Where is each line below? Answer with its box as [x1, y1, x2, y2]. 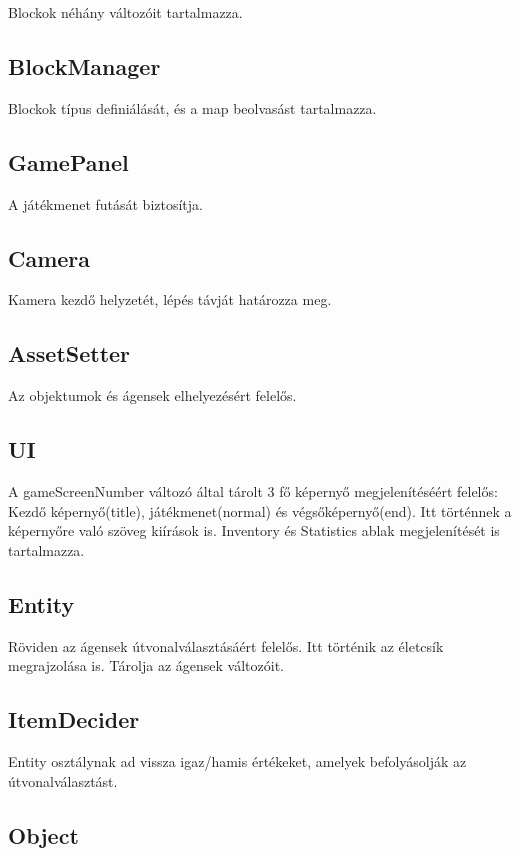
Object [8, 819, 79, 850]
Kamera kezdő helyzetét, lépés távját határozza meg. [8, 289, 332, 310]
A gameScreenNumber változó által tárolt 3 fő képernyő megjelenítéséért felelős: [8, 480, 498, 501]
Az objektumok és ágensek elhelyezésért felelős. [8, 385, 297, 406]
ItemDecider [8, 704, 140, 735]
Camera [8, 242, 91, 273]
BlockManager [8, 50, 161, 81]
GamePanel [8, 146, 129, 177]
